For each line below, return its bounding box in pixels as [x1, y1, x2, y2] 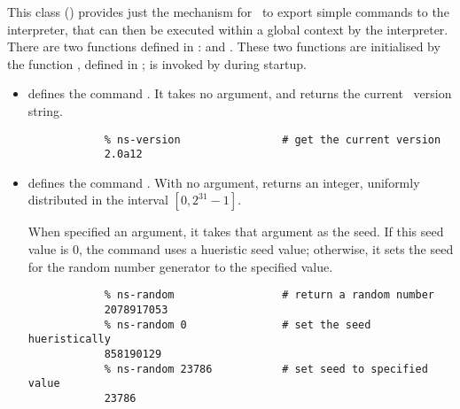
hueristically [27, 333, 111, 346]
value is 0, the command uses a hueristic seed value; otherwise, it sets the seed [27, 240, 454, 259]
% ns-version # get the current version [104, 133, 441, 146]
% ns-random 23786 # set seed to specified [104, 362, 428, 375]
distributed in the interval [27, 190, 168, 209]
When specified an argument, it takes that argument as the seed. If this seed [27, 222, 444, 241]
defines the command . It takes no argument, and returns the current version [27, 84, 452, 103]
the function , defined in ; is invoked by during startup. [7, 54, 307, 73]
